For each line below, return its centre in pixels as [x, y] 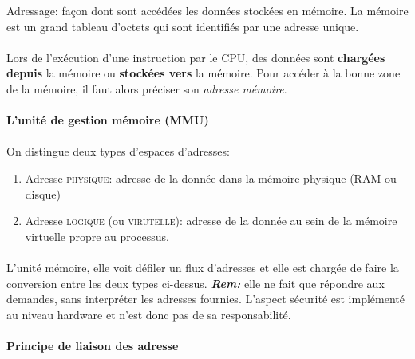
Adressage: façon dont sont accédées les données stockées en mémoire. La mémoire [207, 10]
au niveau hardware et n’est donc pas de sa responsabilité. [149, 314]
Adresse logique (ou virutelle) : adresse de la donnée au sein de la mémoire [211, 221]
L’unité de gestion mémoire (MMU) [108, 120]
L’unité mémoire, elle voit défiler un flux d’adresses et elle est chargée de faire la [203, 267]
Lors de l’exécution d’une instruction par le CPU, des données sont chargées [196, 57]
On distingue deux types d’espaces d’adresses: [118, 151]
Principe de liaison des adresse [93, 345]
